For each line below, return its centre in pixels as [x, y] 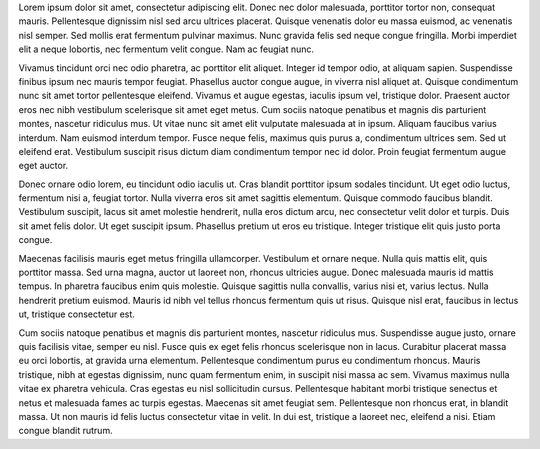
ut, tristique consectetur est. [76, 314]
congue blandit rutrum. [66, 431]
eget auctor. [43, 166]
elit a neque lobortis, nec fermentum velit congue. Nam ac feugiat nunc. [166, 49]
